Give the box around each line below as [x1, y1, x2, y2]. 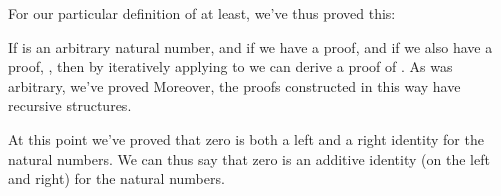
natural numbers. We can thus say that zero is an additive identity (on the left [8, 148, 490, 169]
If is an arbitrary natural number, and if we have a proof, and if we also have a [8, 36, 493, 57]
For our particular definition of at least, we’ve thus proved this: [8, 3, 396, 23]
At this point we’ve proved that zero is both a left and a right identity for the [8, 128, 484, 149]
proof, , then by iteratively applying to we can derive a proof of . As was [8, 56, 453, 77]
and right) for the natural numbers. [8, 168, 225, 189]
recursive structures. [8, 95, 132, 116]
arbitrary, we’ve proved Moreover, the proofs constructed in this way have [8, 75, 461, 96]
